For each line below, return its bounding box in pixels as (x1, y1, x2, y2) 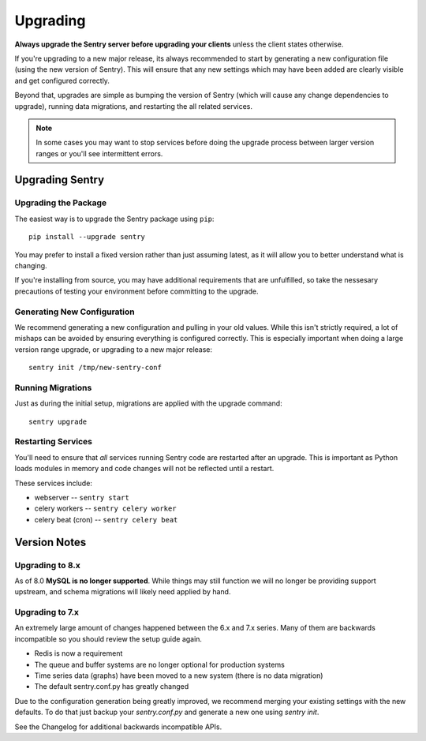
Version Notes (14, 535, 87, 548)
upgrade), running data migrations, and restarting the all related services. (14, 101, 252, 110)
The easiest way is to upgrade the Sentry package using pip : (14, 214, 215, 223)
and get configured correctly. (14, 76, 110, 85)
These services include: (14, 478, 92, 488)
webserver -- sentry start (34, 492, 129, 502)
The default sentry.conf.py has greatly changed (34, 682, 189, 691)
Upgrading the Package (14, 197, 107, 208)
